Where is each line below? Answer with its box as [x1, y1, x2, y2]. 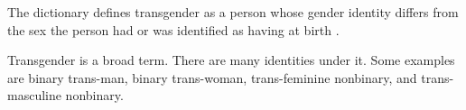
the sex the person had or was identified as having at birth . [7, 20, 340, 39]
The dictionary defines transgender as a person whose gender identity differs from [7, 3, 459, 21]
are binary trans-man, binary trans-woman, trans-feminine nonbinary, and [7, 68, 417, 87]
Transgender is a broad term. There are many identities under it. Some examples [7, 50, 455, 69]
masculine [7, 86, 61, 105]
